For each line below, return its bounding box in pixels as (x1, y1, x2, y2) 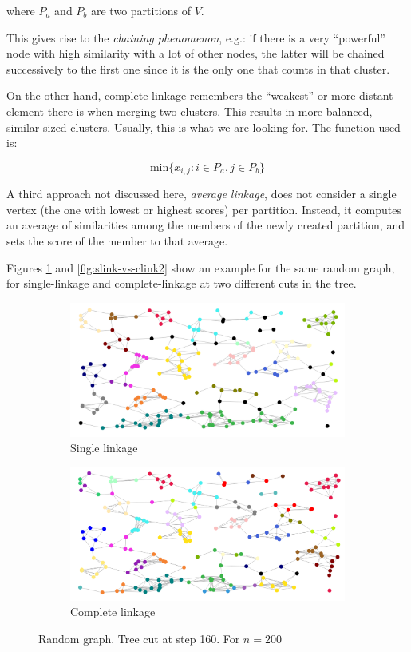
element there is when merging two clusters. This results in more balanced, (6, 102, 373, 119)
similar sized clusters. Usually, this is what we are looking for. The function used (6, 118, 401, 135)
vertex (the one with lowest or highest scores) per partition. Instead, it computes (6, 201, 401, 217)
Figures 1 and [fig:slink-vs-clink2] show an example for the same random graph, (6, 259, 395, 276)
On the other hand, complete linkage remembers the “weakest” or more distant (6, 87, 393, 104)
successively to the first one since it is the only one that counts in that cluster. (6, 60, 390, 77)
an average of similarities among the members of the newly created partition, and (6, 217, 405, 233)
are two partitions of (91, 2, 191, 18)
